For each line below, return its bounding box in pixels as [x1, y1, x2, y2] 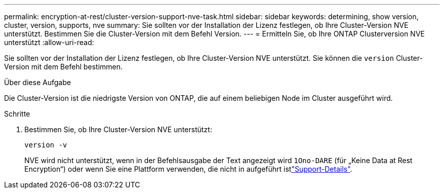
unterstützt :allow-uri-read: [4, 38, 94, 47]
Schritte [4, 109, 30, 118]
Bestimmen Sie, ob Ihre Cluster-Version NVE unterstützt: [24, 125, 212, 134]
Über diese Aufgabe [4, 78, 71, 87]
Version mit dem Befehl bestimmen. [4, 62, 123, 71]
